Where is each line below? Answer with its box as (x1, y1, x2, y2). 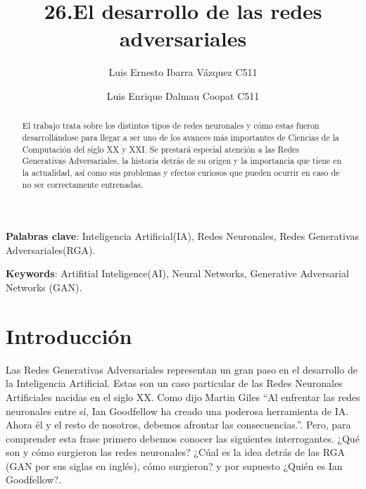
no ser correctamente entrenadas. (22, 178, 144, 190)
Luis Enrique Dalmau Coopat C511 (106, 88, 260, 103)
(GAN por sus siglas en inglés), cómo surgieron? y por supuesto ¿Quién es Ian (6, 458, 343, 473)
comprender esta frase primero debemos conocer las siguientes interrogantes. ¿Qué (6, 431, 360, 445)
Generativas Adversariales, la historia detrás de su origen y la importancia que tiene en (22, 155, 341, 167)
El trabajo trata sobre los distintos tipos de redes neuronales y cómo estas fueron (22, 120, 320, 132)
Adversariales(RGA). (6, 242, 96, 257)
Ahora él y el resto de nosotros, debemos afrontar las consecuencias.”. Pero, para (6, 417, 351, 432)
